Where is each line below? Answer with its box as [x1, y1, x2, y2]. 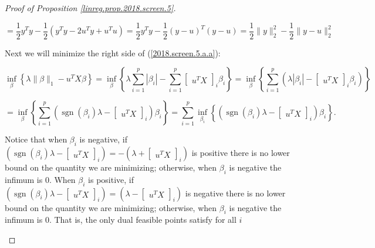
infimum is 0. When [5, 173, 76, 185]
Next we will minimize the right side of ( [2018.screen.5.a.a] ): [5, 46, 221, 59]
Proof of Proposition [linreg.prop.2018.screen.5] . [5, 2, 176, 13]
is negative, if [79, 133, 127, 145]
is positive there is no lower [191, 147, 290, 159]
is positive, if [88, 173, 134, 185]
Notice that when [5, 133, 67, 145]
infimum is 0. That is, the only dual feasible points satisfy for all [5, 213, 237, 226]
